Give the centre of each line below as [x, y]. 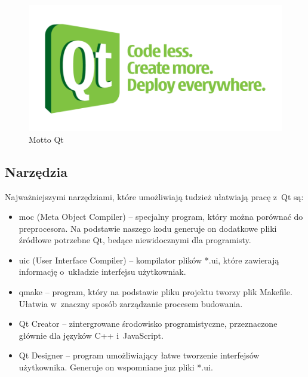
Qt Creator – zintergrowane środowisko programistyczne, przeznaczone [148, 324]
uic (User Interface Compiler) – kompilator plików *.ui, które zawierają [149, 260]
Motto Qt [46, 139]
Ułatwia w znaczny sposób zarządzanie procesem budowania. [131, 303]
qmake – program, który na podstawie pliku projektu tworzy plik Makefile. [155, 292]
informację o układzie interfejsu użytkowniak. [102, 272]
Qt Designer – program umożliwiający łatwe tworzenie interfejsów [139, 355]
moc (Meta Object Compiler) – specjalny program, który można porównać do [161, 217]
